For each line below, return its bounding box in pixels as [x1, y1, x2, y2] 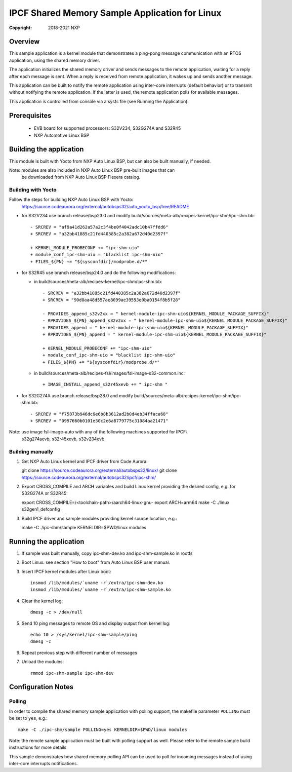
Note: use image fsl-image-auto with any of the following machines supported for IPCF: [9, 429, 187, 435]
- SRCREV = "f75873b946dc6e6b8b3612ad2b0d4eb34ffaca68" [30, 411, 168, 417]
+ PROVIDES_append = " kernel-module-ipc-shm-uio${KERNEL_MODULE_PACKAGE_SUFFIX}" [42, 325, 249, 330]
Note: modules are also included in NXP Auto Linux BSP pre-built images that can [9, 167, 175, 173]
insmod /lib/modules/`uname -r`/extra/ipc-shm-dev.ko [30, 580, 163, 586]
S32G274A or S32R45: [21, 490, 68, 496]
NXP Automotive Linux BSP [34, 132, 89, 138]
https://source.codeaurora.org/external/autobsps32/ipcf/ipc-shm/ [21, 474, 156, 480]
